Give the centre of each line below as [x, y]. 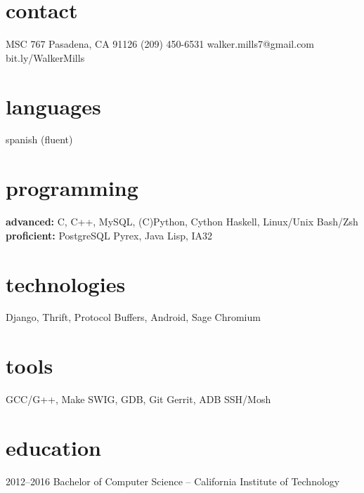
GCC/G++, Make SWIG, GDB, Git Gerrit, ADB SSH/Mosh [138, 399]
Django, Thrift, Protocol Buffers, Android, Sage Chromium [133, 317]
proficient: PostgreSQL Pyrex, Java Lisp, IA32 [109, 235]
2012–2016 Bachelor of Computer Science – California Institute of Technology [173, 481]
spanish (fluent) [39, 139]
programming [72, 188]
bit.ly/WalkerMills [45, 57]
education [53, 447]
